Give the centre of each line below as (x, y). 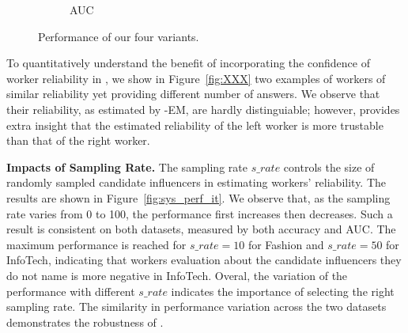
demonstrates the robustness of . (85, 322)
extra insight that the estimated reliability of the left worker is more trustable (195, 125)
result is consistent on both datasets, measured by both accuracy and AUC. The (201, 229)
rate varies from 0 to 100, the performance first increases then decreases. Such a (200, 213)
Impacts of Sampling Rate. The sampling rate (127, 166)
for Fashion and (286, 244)
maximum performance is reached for (96, 244)
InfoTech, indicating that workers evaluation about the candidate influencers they (204, 260)
